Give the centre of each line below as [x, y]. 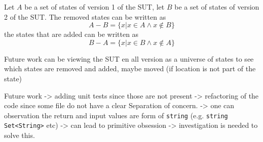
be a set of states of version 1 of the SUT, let [95, 7]
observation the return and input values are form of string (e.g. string [116, 115]
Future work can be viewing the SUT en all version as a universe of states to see [129, 58]
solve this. [20, 135]
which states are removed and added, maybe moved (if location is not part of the [130, 68]
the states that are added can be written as [71, 34]
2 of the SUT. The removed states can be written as [85, 16]
